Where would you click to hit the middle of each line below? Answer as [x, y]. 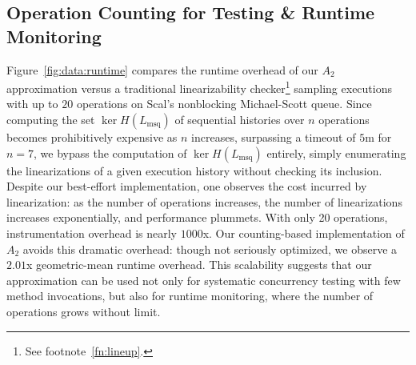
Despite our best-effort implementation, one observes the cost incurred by [187, 186]
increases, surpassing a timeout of [274, 137]
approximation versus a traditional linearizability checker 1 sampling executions [199, 87]
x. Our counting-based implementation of [304, 233]
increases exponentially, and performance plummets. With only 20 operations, [197, 217]
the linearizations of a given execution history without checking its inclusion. [194, 170]
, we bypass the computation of [110, 152]
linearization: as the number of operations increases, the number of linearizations [204, 201]
